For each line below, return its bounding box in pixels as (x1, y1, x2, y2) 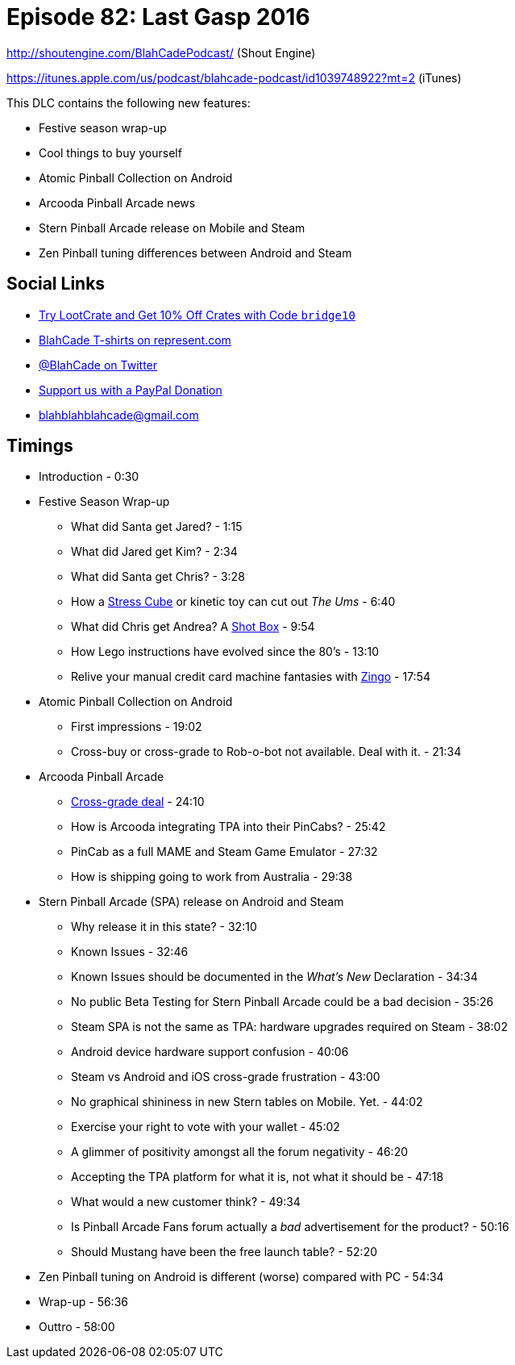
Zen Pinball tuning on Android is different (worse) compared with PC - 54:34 (39, 1270, 444, 1284)
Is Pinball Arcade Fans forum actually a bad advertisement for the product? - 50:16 (71, 1220, 509, 1234)
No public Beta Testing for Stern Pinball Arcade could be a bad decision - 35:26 (71, 995, 494, 1009)
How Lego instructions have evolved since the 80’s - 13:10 (71, 645, 380, 659)
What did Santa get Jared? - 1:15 (71, 520, 243, 534)
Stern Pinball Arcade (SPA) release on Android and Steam (39, 895, 344, 909)
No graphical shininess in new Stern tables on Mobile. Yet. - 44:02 (71, 1095, 423, 1109)
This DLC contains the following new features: (6, 95, 251, 110)
